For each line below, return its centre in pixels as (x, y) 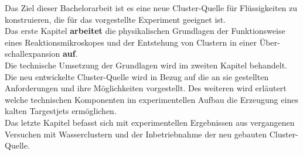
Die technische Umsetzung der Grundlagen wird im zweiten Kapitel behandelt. (146, 65)
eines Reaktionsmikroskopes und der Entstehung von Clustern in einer (131, 42)
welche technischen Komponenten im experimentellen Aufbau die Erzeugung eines (151, 99)
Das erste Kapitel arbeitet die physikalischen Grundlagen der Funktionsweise (145, 31)
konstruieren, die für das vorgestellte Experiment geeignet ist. (115, 19)
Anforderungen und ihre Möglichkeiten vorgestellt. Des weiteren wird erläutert (146, 88)
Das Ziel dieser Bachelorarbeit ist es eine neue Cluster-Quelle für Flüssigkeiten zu (151, 8)
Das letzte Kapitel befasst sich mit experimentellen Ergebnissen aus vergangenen (150, 122)
